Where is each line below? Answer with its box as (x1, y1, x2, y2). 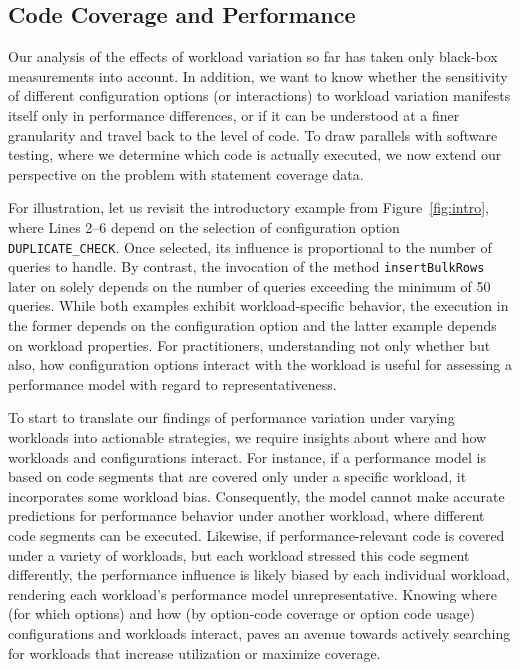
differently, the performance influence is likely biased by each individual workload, (8, 564, 510, 585)
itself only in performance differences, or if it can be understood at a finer (8, 104, 460, 125)
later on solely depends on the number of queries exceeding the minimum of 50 (8, 275, 491, 296)
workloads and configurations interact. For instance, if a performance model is (8, 446, 486, 467)
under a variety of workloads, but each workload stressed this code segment (8, 544, 470, 565)
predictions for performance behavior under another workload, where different (8, 505, 485, 526)
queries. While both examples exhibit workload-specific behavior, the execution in (8, 295, 509, 316)
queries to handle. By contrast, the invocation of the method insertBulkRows (8, 256, 485, 277)
